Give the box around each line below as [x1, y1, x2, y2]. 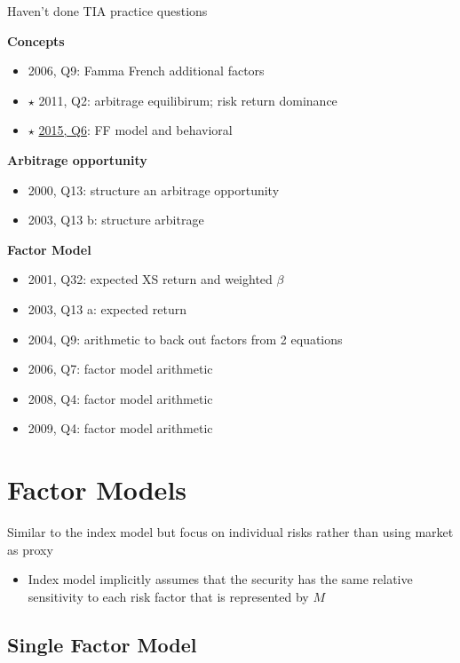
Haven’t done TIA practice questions [7, 2, 208, 20]
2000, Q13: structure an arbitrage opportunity [28, 180, 280, 199]
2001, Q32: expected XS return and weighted [28, 270, 273, 288]
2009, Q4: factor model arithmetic [28, 419, 213, 438]
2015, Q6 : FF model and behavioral [38, 121, 233, 139]
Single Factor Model [7, 630, 197, 658]
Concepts [7, 31, 65, 50]
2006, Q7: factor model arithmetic [28, 359, 213, 378]
